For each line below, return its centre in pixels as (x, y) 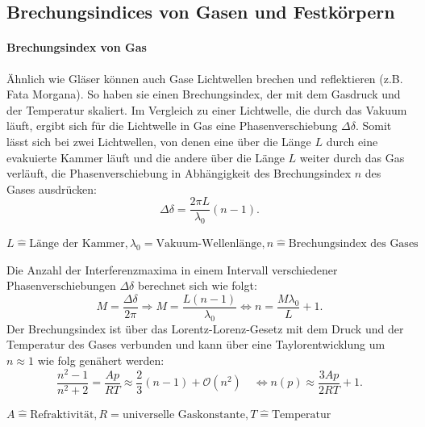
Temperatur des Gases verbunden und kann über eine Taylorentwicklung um (196, 344)
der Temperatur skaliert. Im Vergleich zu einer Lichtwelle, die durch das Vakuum (207, 109)
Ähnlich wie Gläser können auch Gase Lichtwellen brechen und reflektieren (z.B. (205, 78)
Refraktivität (62, 414)
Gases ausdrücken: (52, 188)
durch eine (352, 141)
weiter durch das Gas (352, 157)
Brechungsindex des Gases (353, 244)
